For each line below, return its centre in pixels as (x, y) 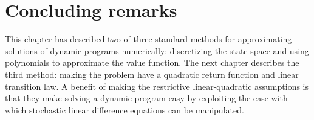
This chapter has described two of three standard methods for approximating (148, 39)
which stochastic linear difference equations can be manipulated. (125, 109)
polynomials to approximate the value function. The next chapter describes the (152, 62)
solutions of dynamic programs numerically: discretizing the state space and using (157, 50)
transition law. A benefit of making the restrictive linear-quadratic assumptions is (157, 86)
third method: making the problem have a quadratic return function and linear (152, 74)
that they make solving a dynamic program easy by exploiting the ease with (146, 98)
